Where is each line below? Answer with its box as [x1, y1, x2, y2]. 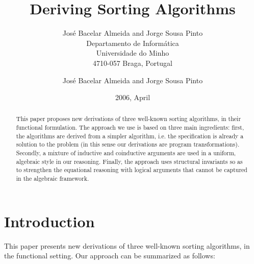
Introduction [4, 210, 95, 231]
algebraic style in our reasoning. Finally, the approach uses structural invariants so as [16, 157, 243, 165]
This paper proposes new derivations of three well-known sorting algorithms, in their [16, 114, 241, 123]
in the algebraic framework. [16, 174, 89, 183]
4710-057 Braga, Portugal [92, 57, 173, 68]
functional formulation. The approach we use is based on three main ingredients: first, [16, 123, 244, 132]
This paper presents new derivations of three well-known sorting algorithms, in [4, 240, 250, 251]
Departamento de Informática [86, 37, 179, 48]
